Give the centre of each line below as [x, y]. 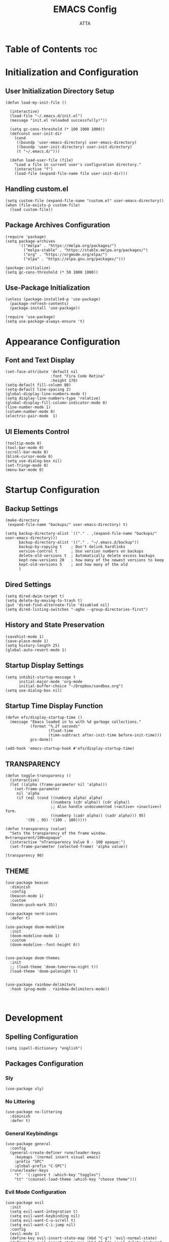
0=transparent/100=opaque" [34, 838]
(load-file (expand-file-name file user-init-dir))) [71, 173]
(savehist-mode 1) [25, 637]
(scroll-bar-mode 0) [27, 452]
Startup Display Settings [45, 665]
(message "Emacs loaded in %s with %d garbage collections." [76, 722]
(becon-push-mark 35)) [34, 905]
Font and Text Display [40, 360]
